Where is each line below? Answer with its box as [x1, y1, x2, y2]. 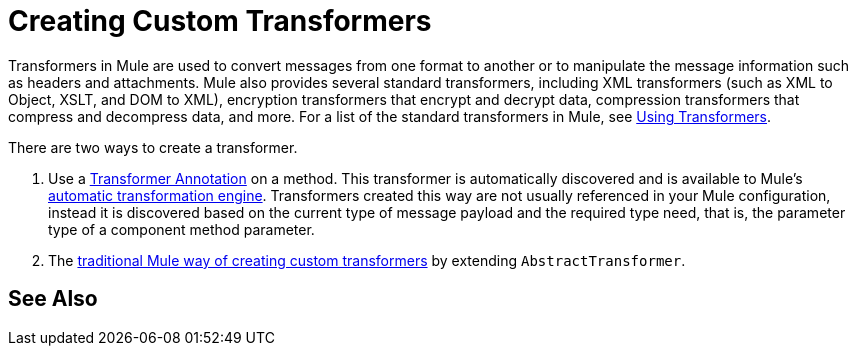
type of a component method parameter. [48, 220, 315, 238]
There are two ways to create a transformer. [8, 138, 298, 156]
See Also [8, 286, 98, 312]
